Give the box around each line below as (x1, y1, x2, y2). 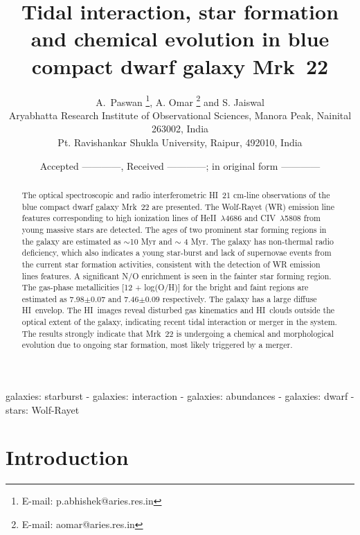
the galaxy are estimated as (21, 235, 121, 247)
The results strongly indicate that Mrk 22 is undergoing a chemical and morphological (21, 327, 334, 339)
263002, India (151, 121, 209, 136)
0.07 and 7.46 (91, 292, 139, 304)
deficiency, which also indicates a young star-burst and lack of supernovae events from (21, 247, 332, 258)
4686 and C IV (225, 212, 276, 224)
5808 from (285, 212, 321, 224)
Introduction (6, 443, 129, 471)
